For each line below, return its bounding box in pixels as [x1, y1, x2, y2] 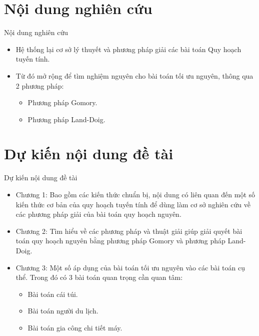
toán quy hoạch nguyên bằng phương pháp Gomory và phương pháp [15, 235, 225, 246]
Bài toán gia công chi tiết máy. [27, 322, 122, 332]
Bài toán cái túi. [27, 288, 78, 299]
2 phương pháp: [15, 80, 64, 91]
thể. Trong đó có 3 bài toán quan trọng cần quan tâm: [15, 272, 183, 282]
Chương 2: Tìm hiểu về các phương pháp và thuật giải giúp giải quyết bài [15, 225, 242, 236]
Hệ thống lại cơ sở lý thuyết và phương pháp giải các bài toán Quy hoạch [15, 44, 241, 54]
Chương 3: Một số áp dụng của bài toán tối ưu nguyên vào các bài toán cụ [15, 262, 245, 272]
